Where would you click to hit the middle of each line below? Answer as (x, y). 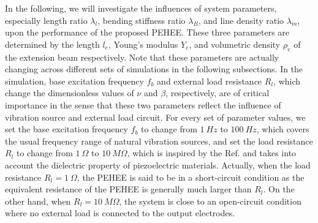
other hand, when (38, 201)
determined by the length (52, 44)
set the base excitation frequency (66, 129)
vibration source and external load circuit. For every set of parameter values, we (155, 117)
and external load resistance (210, 81)
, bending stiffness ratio (142, 20)
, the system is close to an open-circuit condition (210, 201)
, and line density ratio (241, 20)
